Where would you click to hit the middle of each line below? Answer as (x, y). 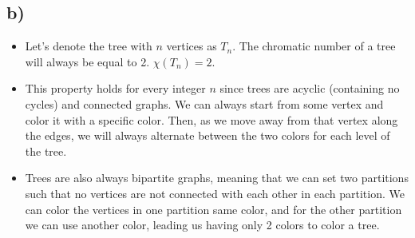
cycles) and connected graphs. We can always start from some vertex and (204, 103)
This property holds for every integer (115, 88)
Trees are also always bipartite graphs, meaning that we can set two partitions (217, 178)
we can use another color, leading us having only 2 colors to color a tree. (202, 225)
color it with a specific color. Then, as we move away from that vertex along (211, 119)
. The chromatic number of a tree (314, 46)
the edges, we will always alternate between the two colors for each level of (207, 135)
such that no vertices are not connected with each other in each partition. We (215, 193)
